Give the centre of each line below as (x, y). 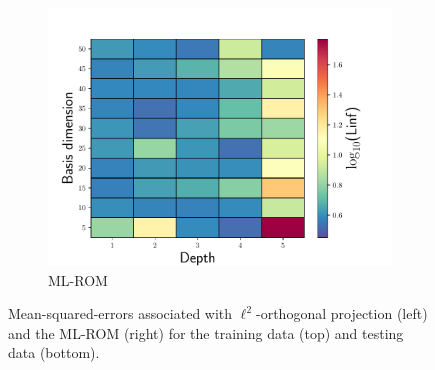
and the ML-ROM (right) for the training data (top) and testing (206, 332)
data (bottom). (54, 352)
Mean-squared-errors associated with (120, 313)
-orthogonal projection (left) (342, 313)
